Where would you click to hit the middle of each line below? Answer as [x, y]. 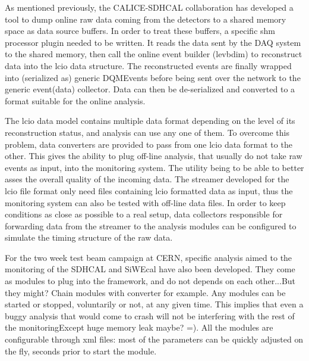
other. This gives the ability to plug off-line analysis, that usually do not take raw [154, 156]
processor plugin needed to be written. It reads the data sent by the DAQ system [153, 42]
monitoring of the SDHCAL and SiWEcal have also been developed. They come [150, 269]
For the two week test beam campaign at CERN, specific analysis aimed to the [149, 257]
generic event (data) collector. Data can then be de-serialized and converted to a [150, 89]
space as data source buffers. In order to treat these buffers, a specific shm [140, 31]
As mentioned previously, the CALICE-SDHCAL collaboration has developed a [149, 7]
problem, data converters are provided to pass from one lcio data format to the [149, 144]
